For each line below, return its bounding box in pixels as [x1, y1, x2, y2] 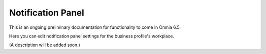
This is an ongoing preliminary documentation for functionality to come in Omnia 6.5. [9, 24, 181, 30]
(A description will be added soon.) [9, 42, 81, 48]
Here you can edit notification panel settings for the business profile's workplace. [9, 33, 174, 39]
